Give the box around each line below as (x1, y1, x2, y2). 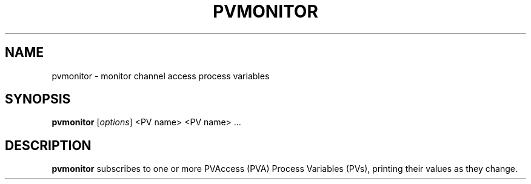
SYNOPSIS (5, 91, 71, 107)
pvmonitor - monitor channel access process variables (52, 70, 270, 81)
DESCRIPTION (5, 137, 92, 153)
